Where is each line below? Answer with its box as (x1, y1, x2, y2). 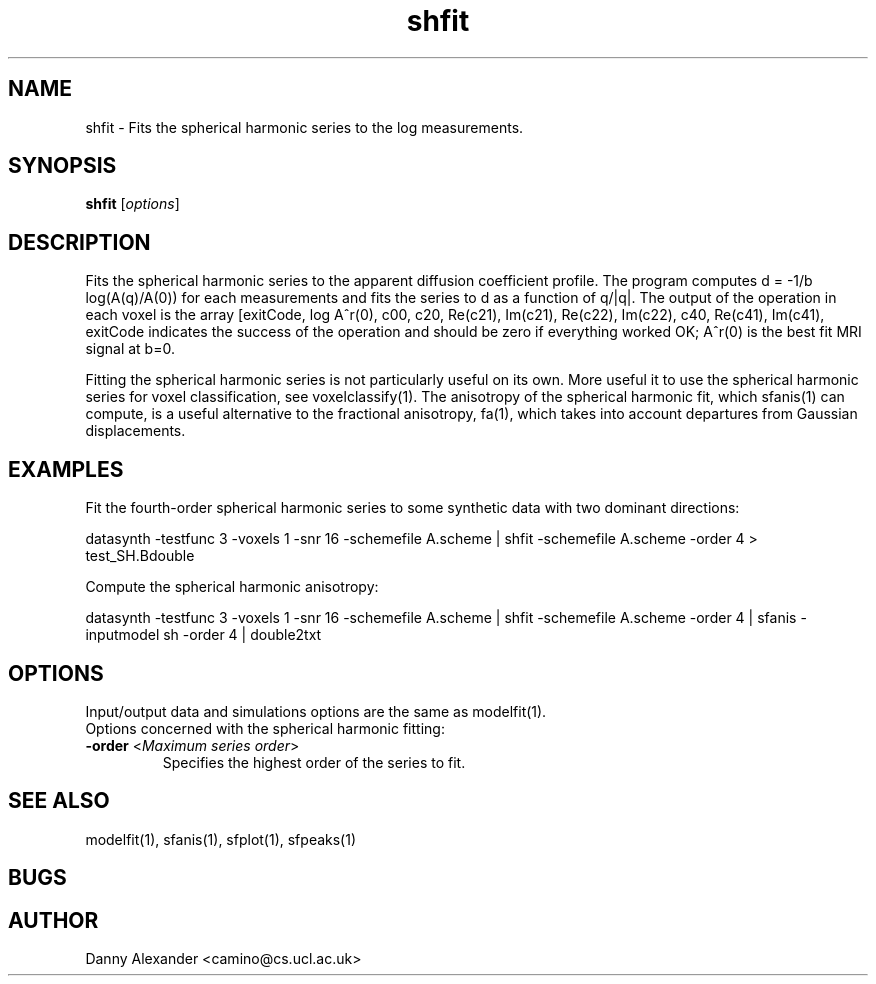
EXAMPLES (8, 456, 124, 482)
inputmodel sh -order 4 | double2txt (85, 626, 322, 644)
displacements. (85, 422, 186, 440)
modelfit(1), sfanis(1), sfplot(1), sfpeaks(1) (85, 830, 357, 848)
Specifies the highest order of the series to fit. (162, 753, 466, 771)
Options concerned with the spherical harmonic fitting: (85, 719, 445, 737)
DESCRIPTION (8, 229, 151, 255)
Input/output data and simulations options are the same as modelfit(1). (85, 702, 547, 720)
